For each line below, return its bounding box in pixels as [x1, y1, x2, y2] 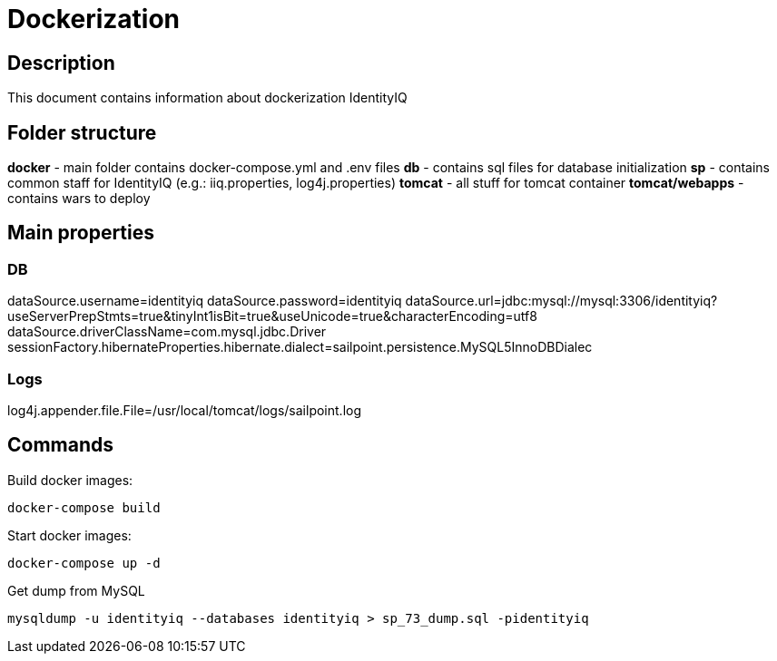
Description [7, 51, 115, 74]
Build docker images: [7, 471, 133, 488]
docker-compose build [7, 500, 161, 515]
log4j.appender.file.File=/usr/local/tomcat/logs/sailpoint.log [7, 402, 362, 418]
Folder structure [7, 121, 157, 144]
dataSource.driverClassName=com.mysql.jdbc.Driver [7, 324, 327, 340]
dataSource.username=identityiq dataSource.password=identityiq [7, 293, 402, 309]
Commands [7, 433, 114, 457]
